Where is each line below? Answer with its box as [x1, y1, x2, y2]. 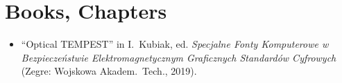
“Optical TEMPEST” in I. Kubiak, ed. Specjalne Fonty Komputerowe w [21, 37, 329, 51]
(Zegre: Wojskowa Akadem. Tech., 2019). [21, 64, 197, 78]
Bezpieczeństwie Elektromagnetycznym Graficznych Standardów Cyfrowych [21, 50, 336, 64]
